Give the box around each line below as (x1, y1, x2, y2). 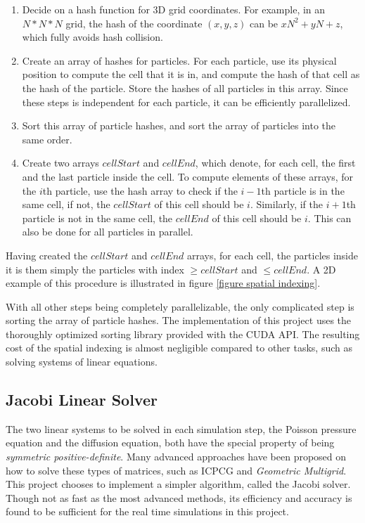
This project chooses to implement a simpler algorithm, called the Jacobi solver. (6, 477, 351, 491)
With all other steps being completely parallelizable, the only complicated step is (6, 299, 354, 314)
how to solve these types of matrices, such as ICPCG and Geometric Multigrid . (6, 463, 347, 477)
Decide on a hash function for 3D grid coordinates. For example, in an (22, 2, 326, 16)
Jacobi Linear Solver (6, 389, 158, 411)
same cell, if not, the (22, 197, 110, 212)
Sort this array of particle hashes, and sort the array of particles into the (22, 118, 336, 133)
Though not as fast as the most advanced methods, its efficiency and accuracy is (6, 490, 352, 505)
